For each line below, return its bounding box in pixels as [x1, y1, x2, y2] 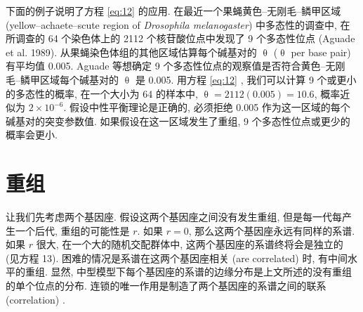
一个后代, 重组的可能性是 [15, 223, 130, 238]
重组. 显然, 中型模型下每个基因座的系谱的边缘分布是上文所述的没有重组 [25, 264, 352, 279]
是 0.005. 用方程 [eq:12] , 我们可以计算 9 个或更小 [135, 72, 357, 86]
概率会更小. [6, 127, 58, 142]
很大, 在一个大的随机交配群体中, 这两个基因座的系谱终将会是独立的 [36, 237, 343, 252]
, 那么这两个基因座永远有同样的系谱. [188, 223, 355, 238]
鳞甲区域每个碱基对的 [20, 72, 119, 86]
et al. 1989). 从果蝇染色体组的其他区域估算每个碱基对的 [6, 44, 257, 59]
